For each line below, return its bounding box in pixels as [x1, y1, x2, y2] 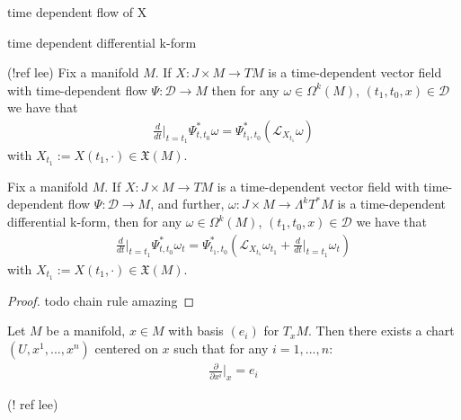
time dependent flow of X [7, 3, 147, 21]
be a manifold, [46, 321, 126, 340]
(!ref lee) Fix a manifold [7, 63, 139, 82]
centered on [94, 338, 158, 357]
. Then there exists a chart [308, 321, 455, 340]
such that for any [173, 338, 269, 357]
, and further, [150, 194, 225, 213]
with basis [168, 321, 224, 340]
